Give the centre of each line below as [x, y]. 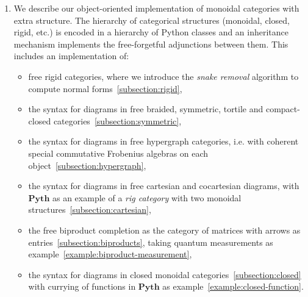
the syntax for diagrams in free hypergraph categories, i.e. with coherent [163, 141]
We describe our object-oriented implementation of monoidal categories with [156, 8]
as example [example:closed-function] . [233, 286]
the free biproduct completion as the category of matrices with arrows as [164, 230]
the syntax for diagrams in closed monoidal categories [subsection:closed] [165, 274]
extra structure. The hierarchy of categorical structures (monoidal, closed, [152, 20]
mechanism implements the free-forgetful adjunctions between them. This [151, 44]
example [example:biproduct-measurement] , [110, 254]
